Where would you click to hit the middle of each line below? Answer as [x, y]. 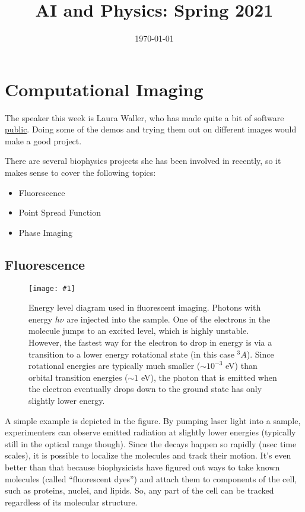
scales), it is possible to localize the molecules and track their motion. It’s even [148, 455]
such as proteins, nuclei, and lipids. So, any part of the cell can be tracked [139, 490]
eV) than [242, 366]
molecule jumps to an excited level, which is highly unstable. [139, 331]
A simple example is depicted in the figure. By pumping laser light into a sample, [153, 420]
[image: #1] [52, 288]
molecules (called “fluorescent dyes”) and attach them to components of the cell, [151, 478]
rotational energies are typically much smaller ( [115, 366]
